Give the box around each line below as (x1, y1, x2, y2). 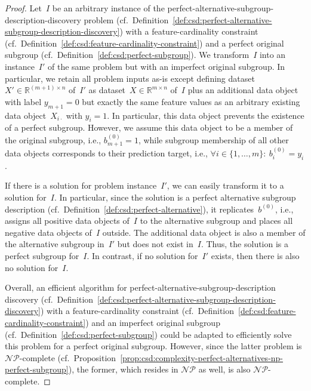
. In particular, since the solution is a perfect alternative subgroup (54, 190, 296, 203)
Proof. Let (5, 2, 42, 14)
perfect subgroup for (5, 249, 79, 261)
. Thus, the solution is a (201, 238, 289, 250)
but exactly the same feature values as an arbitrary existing (82, 95, 300, 107)
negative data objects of (5, 226, 92, 238)
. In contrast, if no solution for (87, 249, 198, 261)
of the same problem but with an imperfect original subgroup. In (48, 60, 285, 72)
